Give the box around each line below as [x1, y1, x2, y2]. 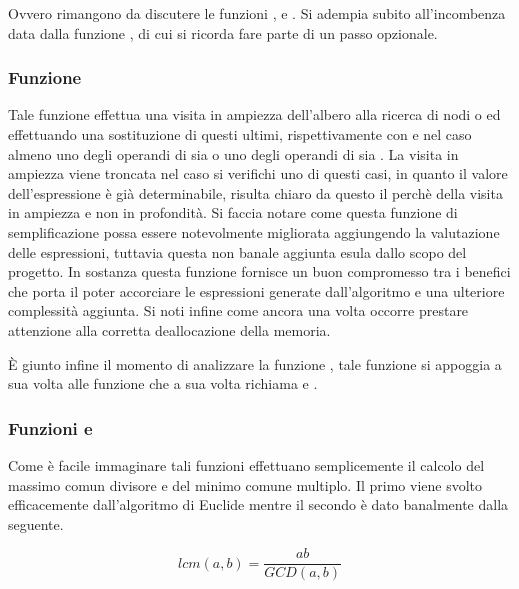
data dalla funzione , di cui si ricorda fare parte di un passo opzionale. [8, 22, 438, 43]
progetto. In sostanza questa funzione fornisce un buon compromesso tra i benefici [8, 261, 511, 282]
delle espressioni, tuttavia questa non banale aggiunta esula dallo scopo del [8, 241, 467, 262]
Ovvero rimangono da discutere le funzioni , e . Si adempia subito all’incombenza [8, 3, 506, 23]
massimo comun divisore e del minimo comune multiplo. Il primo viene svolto [8, 474, 483, 495]
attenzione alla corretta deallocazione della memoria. [8, 319, 331, 340]
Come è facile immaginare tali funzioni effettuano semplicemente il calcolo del [8, 454, 485, 475]
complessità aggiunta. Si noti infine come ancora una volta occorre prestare [8, 300, 469, 321]
